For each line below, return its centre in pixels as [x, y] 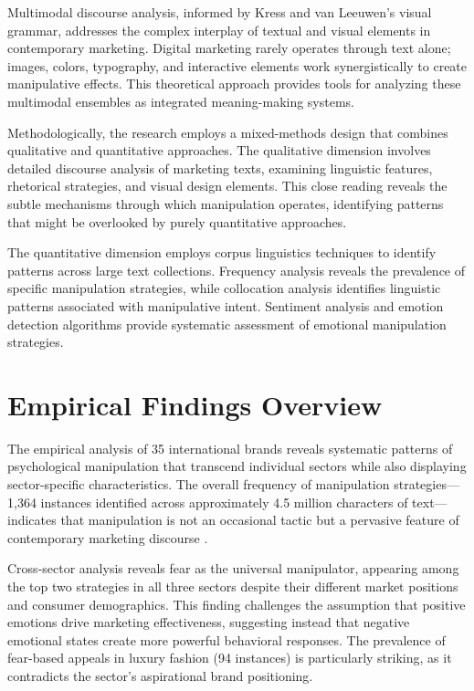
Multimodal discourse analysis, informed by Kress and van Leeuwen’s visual [220, 12]
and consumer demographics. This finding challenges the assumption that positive [237, 604]
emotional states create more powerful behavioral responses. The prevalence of [226, 639]
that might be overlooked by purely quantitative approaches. [177, 221]
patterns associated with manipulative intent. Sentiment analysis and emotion [226, 305]
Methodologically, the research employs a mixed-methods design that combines [228, 132]
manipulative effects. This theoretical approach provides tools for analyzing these [234, 84]
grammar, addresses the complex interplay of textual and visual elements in [219, 30]
